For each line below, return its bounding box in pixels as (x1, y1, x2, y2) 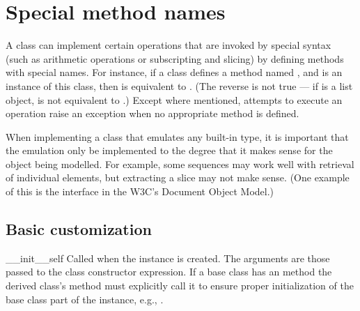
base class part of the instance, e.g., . (6, 291, 164, 306)
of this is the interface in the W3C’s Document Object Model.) (6, 184, 274, 199)
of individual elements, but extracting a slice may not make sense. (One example (6, 170, 350, 185)
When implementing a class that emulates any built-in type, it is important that (6, 129, 349, 144)
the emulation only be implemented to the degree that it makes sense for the (6, 143, 333, 158)
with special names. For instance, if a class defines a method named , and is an (6, 65, 343, 79)
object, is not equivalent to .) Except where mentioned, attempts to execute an (6, 92, 343, 107)
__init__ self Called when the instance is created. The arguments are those (6, 250, 330, 265)
